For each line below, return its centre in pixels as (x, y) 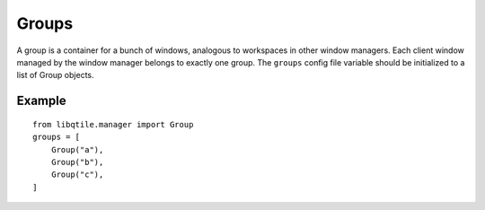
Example (41, 101)
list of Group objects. (55, 75)
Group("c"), (77, 175)
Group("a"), (77, 149)
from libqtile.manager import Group (113, 124)
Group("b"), (77, 162)
